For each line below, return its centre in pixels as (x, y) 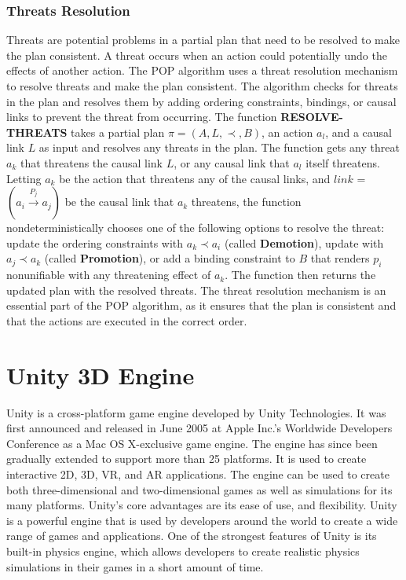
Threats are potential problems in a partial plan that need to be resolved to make (203, 40)
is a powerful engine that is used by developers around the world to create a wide (202, 520)
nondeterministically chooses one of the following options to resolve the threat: (196, 228)
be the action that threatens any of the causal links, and (195, 178)
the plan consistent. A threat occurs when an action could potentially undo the (197, 55)
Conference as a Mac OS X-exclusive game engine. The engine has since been (192, 443)
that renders (340, 258)
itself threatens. (343, 162)
